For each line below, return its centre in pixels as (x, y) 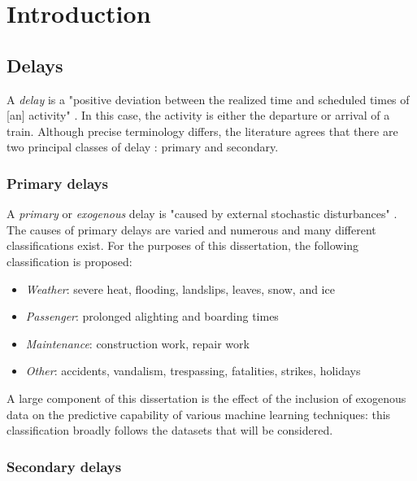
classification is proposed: (69, 261)
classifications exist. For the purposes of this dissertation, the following (183, 245)
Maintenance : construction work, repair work (137, 343)
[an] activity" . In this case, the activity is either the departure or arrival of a (198, 115)
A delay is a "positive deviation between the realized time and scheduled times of (208, 99)
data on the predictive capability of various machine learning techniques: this (199, 414)
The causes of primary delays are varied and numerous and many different (191, 229)
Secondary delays (64, 466)
